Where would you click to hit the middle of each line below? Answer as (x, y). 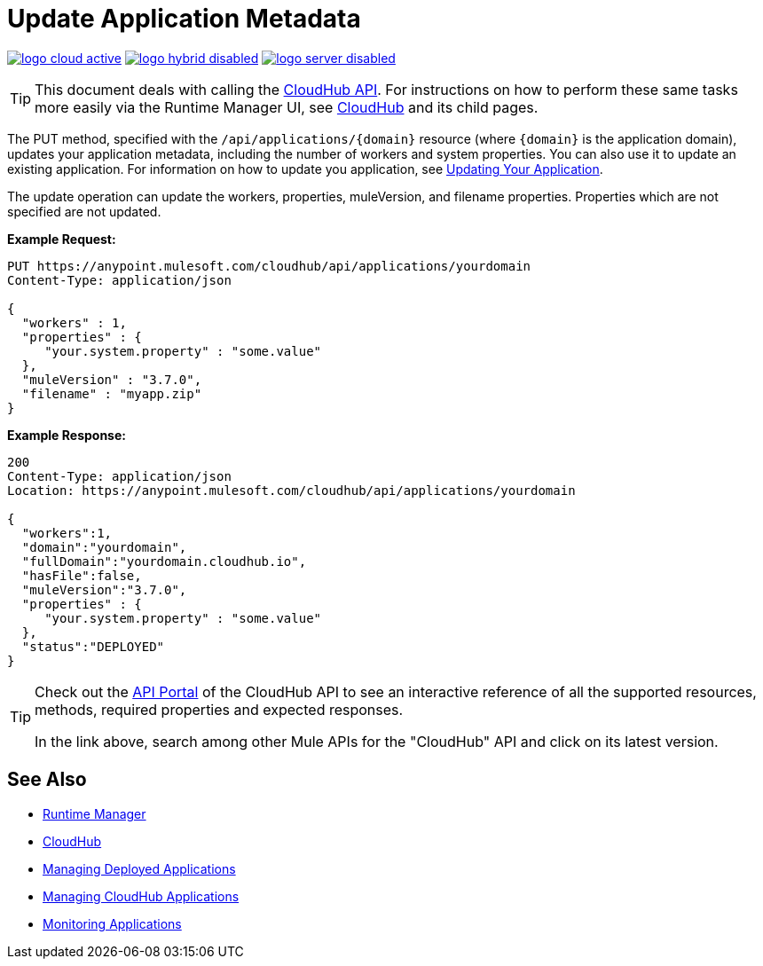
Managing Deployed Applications (139, 868)
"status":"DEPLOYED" (93, 646)
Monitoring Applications (112, 923)
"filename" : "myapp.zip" (112, 393)
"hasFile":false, (82, 575)
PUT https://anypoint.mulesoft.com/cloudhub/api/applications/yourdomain (269, 266)
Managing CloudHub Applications (141, 896)
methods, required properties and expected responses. (219, 709)
